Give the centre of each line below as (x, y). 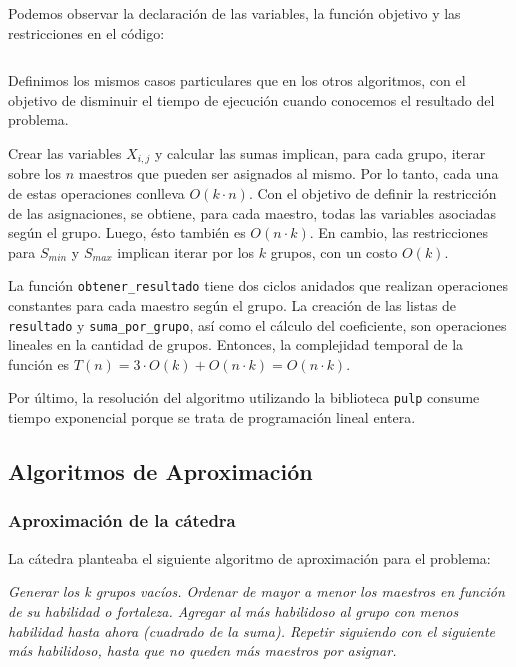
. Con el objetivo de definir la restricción (372, 193)
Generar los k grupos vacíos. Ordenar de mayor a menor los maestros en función (256, 591)
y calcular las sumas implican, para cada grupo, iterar (320, 152)
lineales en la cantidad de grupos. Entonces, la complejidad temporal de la (236, 344)
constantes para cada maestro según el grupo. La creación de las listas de (232, 305)
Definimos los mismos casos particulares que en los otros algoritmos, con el (237, 80)
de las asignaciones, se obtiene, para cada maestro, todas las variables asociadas (252, 212)
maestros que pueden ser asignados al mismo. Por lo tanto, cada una (288, 173)
